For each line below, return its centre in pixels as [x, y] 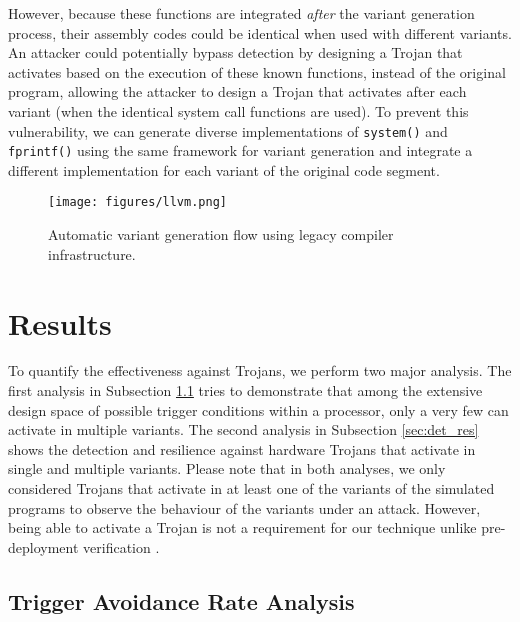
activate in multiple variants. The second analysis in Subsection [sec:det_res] [243, 429]
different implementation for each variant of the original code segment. [224, 169]
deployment [43, 546]
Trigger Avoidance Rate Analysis [181, 600]
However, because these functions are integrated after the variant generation [241, 13]
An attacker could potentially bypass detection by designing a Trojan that [235, 52]
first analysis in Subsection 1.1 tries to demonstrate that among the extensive [245, 390]
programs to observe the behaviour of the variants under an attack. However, [244, 507]
